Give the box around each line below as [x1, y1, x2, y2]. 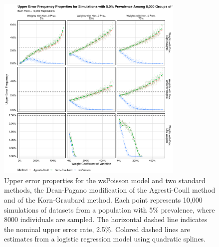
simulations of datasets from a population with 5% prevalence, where [4, 204, 215, 215]
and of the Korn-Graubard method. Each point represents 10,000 [4, 194, 203, 205]
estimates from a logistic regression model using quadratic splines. [4, 234, 206, 244]
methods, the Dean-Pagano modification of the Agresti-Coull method [4, 185, 216, 195]
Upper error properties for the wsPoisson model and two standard [4, 175, 206, 185]
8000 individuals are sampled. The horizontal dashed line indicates [4, 214, 208, 225]
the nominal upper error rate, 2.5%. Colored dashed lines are [4, 224, 190, 234]
